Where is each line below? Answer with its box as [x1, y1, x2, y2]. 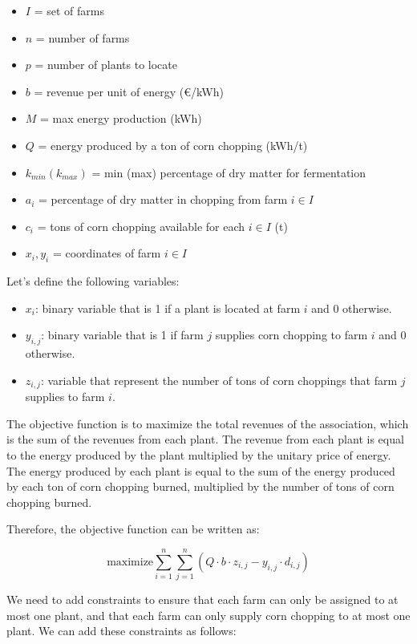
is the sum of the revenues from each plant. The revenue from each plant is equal [6, 431, 404, 448]
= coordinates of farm [52, 245, 161, 261]
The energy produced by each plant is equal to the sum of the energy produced [6, 462, 395, 479]
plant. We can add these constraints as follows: [6, 622, 237, 639]
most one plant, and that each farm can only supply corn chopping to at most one [6, 606, 411, 623]
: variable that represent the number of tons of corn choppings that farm [40, 371, 398, 388]
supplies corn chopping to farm [215, 326, 368, 343]
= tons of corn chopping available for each [37, 217, 245, 234]
